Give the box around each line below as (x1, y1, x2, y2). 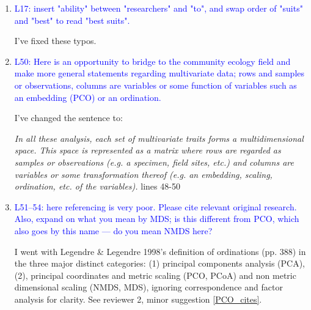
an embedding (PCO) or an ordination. (14, 90, 161, 103)
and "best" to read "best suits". (14, 13, 130, 26)
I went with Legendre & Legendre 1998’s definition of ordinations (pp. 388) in (14, 245, 306, 257)
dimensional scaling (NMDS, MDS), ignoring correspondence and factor (14, 281, 283, 293)
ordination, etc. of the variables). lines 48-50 (14, 180, 180, 193)
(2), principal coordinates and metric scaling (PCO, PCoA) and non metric (14, 268, 296, 281)
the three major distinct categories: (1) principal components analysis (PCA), (14, 257, 305, 270)
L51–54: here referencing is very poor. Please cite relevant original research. (14, 200, 297, 213)
